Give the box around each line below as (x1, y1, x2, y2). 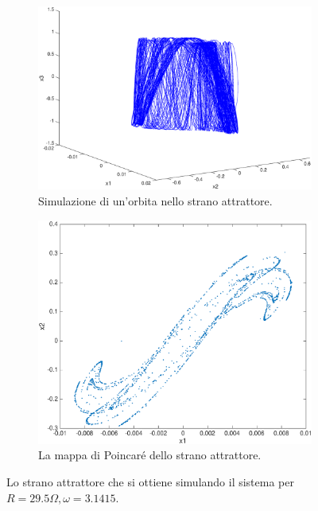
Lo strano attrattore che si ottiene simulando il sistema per (6, 474, 294, 490)
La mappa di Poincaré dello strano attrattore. (38, 447, 262, 463)
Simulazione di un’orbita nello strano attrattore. (38, 193, 273, 209)
